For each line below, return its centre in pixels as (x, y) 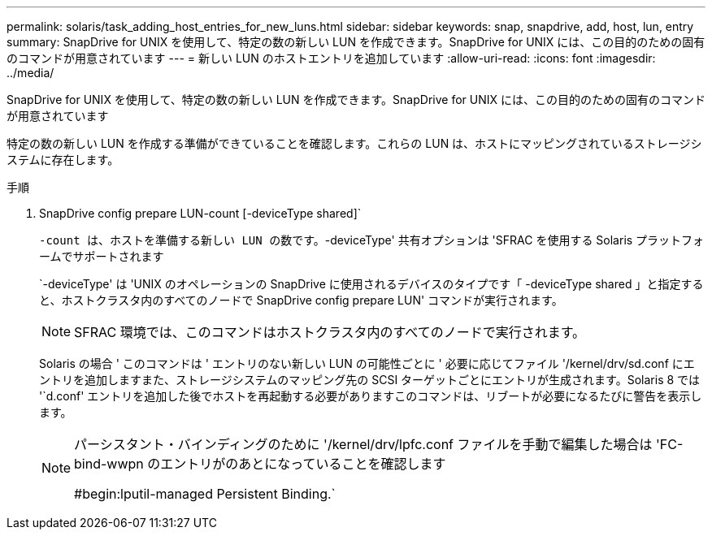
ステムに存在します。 (63, 160)
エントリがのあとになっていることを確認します (303, 464)
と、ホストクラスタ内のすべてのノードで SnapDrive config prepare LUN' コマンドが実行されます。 (301, 300)
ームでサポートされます (102, 256)
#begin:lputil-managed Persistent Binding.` (205, 494)
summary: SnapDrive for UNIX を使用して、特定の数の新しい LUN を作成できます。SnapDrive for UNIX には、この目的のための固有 (356, 42)
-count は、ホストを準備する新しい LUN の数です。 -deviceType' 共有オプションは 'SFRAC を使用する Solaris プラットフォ (372, 240)
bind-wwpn (109, 464)
